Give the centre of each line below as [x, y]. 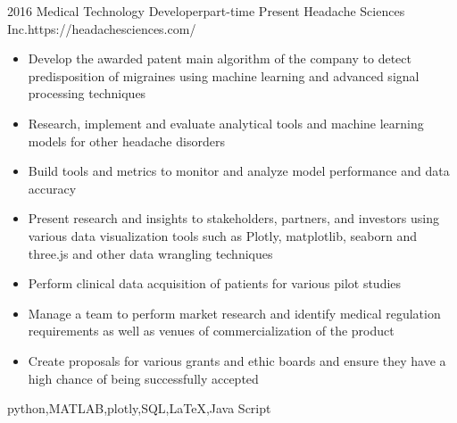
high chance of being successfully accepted [143, 378]
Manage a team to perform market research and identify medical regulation [234, 313]
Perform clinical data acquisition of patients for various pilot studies [215, 283]
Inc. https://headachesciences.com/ [102, 28]
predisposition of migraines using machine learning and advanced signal [224, 75]
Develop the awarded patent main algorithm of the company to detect [220, 58]
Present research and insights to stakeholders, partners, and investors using [233, 218]
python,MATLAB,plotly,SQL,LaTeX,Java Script [139, 408]
